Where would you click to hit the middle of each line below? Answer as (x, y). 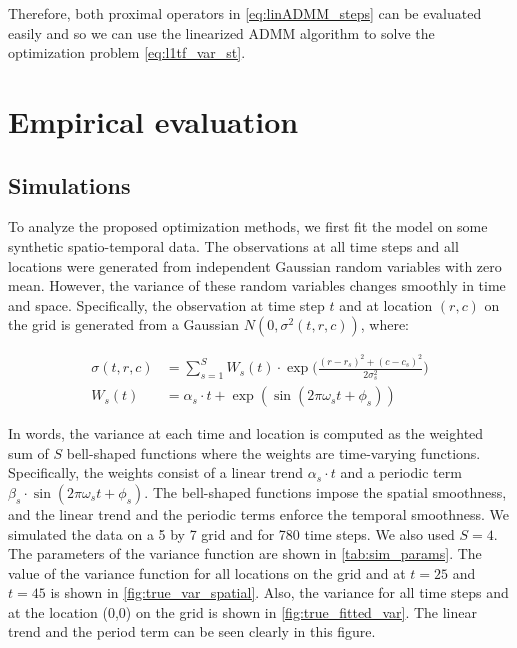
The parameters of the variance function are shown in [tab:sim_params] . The (245, 553)
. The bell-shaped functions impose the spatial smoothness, (325, 491)
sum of (28, 452)
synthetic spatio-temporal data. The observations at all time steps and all (233, 245)
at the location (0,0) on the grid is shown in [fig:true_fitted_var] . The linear (242, 611)
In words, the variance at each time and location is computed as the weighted (246, 433)
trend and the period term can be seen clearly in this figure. (192, 631)
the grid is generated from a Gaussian (124, 324)
